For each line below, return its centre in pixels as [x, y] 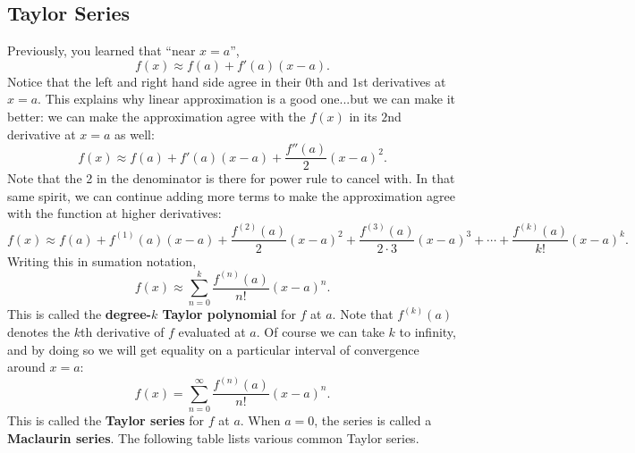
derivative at [42, 134]
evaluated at [212, 331]
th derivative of [123, 331]
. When [260, 419]
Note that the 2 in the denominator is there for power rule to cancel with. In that [231, 178]
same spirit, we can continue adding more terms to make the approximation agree [231, 195]
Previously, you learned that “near [102, 50]
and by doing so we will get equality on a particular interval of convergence [213, 349]
